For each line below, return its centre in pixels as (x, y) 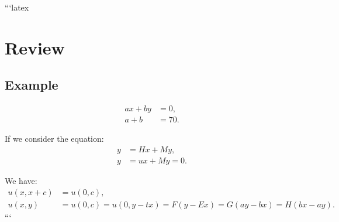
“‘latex (17, 7)
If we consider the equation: (54, 139)
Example (32, 85)
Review (35, 47)
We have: (21, 180)
